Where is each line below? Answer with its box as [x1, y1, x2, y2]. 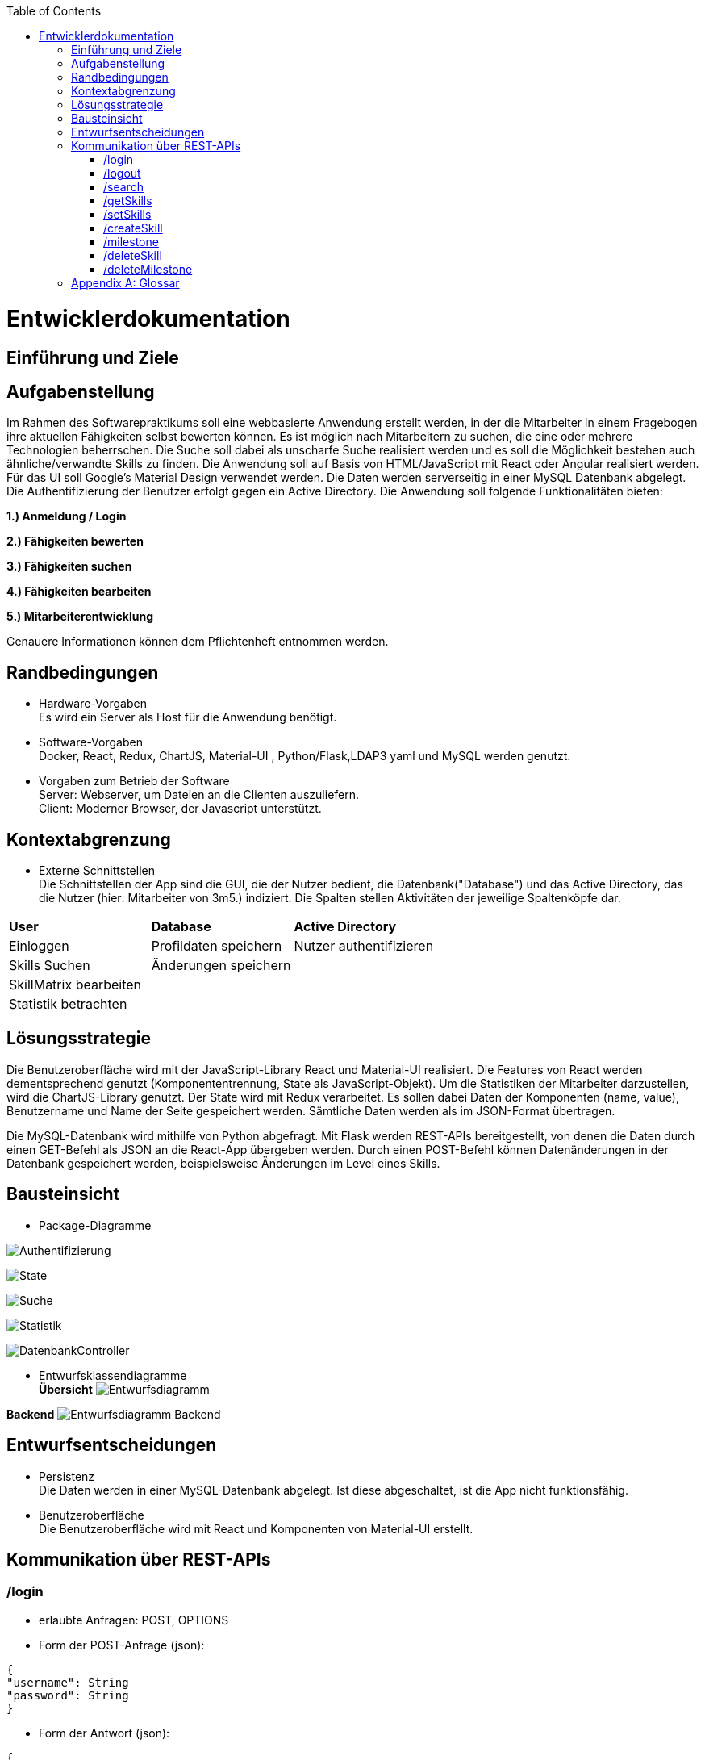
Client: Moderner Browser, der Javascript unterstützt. [39, 801, 322, 816]
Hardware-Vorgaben [39, 696, 147, 711]
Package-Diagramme [39, 1218, 152, 1232]
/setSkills [103, 207, 152, 221]
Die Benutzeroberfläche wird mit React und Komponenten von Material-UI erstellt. [39, 1521, 473, 1536]
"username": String [6, 1675, 129, 1689]
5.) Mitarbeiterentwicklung [6, 609, 153, 624]
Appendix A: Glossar [71, 276, 180, 290]
